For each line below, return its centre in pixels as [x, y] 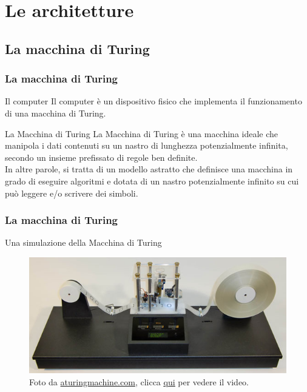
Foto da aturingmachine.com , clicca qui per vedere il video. [139, 382]
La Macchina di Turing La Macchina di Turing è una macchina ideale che [142, 133]
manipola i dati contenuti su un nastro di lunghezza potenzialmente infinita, [147, 145]
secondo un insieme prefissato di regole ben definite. [101, 157]
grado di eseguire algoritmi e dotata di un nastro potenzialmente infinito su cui [152, 181]
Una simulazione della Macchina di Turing [83, 242]
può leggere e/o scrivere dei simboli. [72, 193]
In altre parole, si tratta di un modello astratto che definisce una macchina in [149, 169]
